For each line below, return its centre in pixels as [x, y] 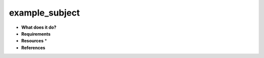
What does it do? [39, 27]
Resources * [34, 41]
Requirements [36, 34]
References [33, 48]
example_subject [44, 13]
